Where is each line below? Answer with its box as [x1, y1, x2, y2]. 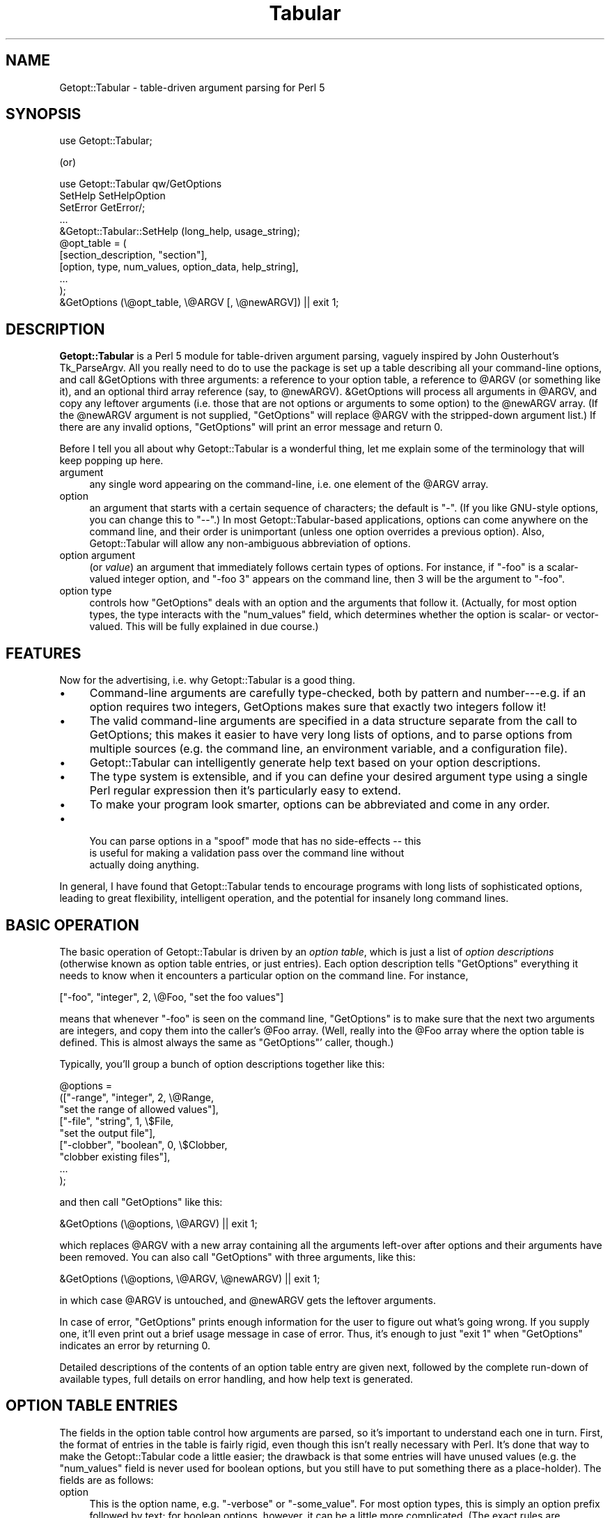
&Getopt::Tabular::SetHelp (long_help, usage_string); [59, 225, 300, 238]
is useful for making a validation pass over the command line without [89, 847, 405, 859]
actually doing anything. [89, 859, 199, 871]
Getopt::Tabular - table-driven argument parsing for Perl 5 [59, 81, 325, 93]
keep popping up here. [59, 454, 164, 467]
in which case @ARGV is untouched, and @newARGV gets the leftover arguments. [59, 1294, 436, 1306]
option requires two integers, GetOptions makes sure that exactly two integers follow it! [89, 700, 547, 714]
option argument [59, 549, 135, 562]
